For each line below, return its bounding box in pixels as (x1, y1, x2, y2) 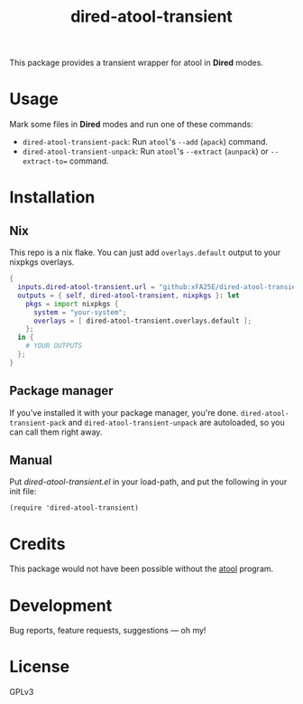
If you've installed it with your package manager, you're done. (9, 407, 239, 418)
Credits (9, 533, 66, 554)
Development (9, 595, 113, 615)
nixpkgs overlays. (9, 257, 75, 268)
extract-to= (22, 157, 68, 166)
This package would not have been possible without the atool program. (9, 563, 274, 575)
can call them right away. (9, 427, 103, 437)
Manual (9, 452, 52, 467)
